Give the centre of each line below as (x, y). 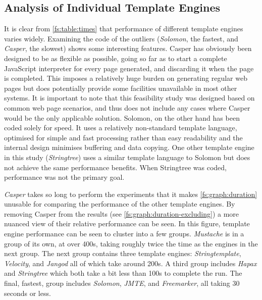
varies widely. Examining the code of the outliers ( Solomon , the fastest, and (121, 38)
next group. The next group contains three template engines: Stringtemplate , (123, 253)
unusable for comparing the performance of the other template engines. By (120, 204)
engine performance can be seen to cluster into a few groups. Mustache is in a (124, 234)
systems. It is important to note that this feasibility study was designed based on (129, 98)
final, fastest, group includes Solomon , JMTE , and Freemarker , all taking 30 (122, 283)
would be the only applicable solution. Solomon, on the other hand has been (122, 117)
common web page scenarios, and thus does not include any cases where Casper (127, 107)
